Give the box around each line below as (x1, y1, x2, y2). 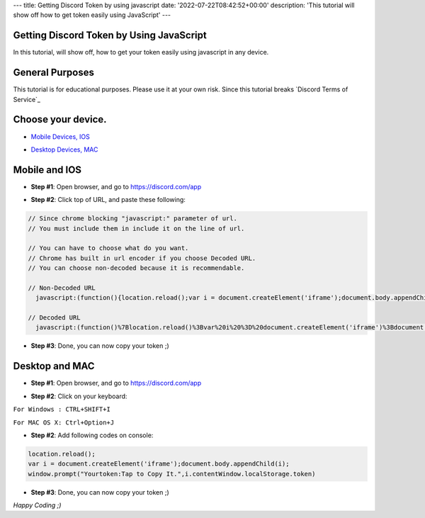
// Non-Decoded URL (28, 283, 96, 292)
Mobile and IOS (13, 164, 81, 176)
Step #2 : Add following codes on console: (30, 431, 154, 439)
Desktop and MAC (13, 360, 95, 372)
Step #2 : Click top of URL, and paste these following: (30, 196, 186, 204)
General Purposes (13, 67, 95, 79)
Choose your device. (13, 113, 107, 125)
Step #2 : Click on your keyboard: (30, 392, 127, 400)
